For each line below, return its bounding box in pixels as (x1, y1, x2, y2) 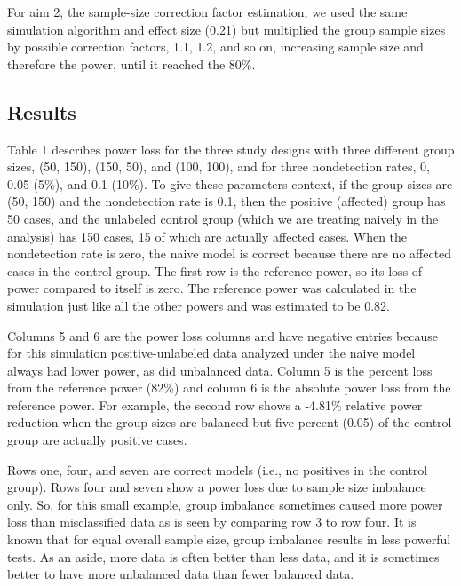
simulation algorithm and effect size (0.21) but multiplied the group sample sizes (7, 20, 446, 38)
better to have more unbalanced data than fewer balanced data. (7, 565, 354, 583)
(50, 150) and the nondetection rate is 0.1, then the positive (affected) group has (7, 192, 446, 210)
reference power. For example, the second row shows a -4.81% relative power (7, 395, 423, 414)
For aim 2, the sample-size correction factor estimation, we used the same (7, 3, 408, 20)
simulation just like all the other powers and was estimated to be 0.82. (7, 296, 390, 314)
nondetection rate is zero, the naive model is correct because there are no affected (7, 244, 452, 263)
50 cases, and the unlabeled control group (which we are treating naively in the (7, 209, 439, 227)
